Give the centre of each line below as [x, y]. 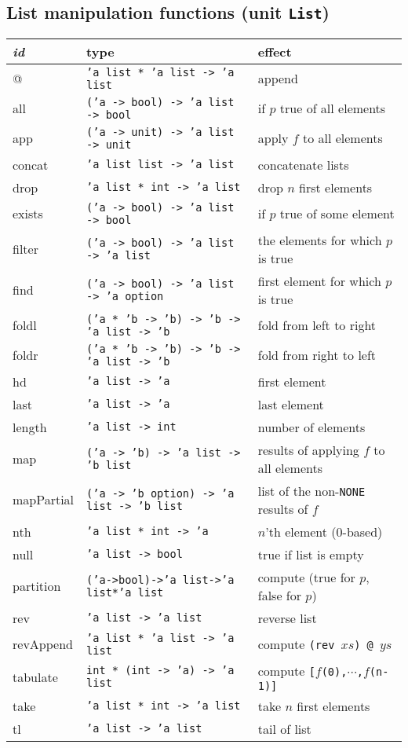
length [30, 427]
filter [25, 249]
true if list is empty [311, 554]
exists [28, 214]
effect [275, 51]
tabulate [35, 676]
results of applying [308, 449]
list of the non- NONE [311, 490]
